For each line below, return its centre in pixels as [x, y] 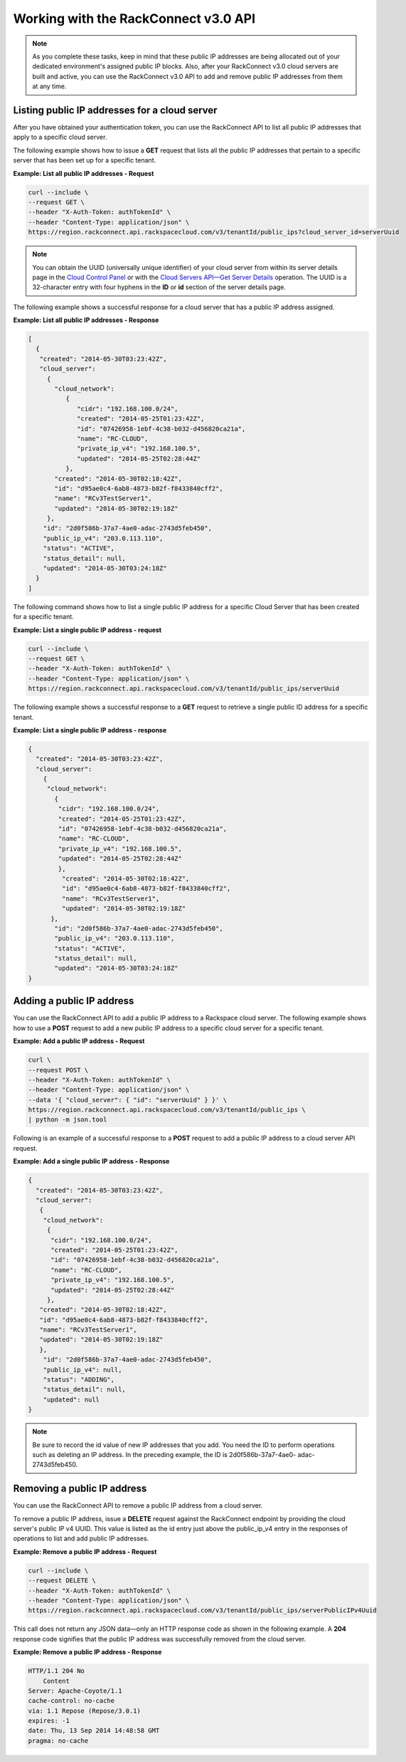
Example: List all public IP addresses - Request [84, 173]
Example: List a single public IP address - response [90, 730]
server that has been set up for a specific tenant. [85, 160]
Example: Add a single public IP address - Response [91, 1161]
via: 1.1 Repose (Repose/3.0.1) [85, 1711]
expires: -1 [49, 1721]
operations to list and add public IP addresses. [81, 1538]
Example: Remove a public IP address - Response [87, 1652]
